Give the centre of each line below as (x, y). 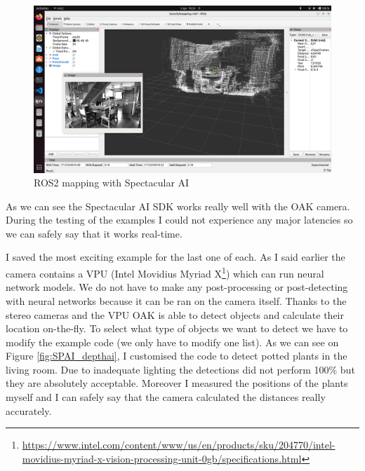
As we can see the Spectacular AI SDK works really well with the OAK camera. (178, 206)
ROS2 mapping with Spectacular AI (112, 183)
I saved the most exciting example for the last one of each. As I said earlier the (175, 257)
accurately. (29, 410)
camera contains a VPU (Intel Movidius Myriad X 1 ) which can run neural (165, 272)
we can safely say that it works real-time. (94, 233)
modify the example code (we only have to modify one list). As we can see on (172, 342)
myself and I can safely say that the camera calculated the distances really (166, 397)
